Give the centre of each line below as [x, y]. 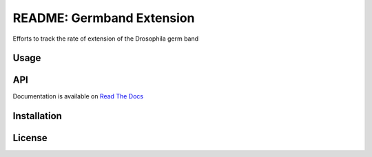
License [30, 138]
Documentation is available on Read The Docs [78, 96]
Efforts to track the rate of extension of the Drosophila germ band [106, 39]
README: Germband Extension [104, 18]
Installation [37, 116]
